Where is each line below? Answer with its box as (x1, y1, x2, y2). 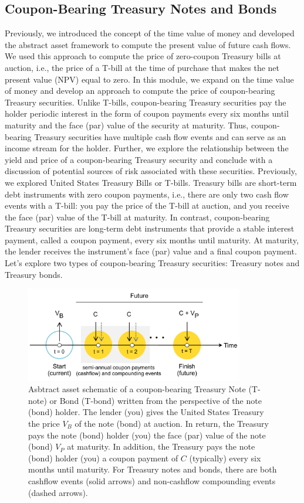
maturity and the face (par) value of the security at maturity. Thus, (5, 118, 249, 131)
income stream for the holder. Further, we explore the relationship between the (5, 142, 289, 154)
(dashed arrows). (28, 486, 88, 498)
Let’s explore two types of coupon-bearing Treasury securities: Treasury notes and (5, 257, 300, 269)
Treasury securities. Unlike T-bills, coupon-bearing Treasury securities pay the (5, 96, 286, 108)
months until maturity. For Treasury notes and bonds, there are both (28, 463, 277, 475)
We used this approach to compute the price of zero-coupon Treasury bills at (5, 50, 281, 62)
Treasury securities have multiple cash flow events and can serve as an (34, 130, 286, 142)
